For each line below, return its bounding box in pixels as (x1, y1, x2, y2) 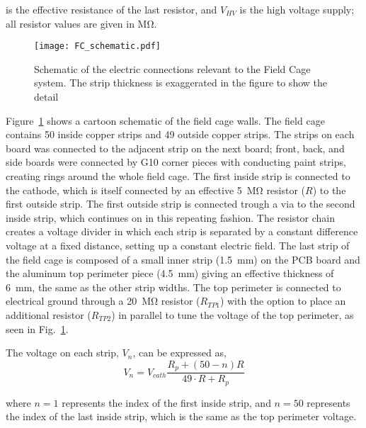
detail (34, 89, 59, 104)
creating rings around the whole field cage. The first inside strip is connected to (6, 169, 350, 183)
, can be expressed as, (132, 345, 227, 360)
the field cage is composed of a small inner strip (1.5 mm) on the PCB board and (6, 252, 360, 266)
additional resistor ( (6, 307, 91, 322)
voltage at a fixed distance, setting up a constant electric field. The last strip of (6, 237, 350, 252)
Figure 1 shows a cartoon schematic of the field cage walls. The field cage (6, 113, 325, 128)
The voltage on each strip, (6, 345, 119, 360)
